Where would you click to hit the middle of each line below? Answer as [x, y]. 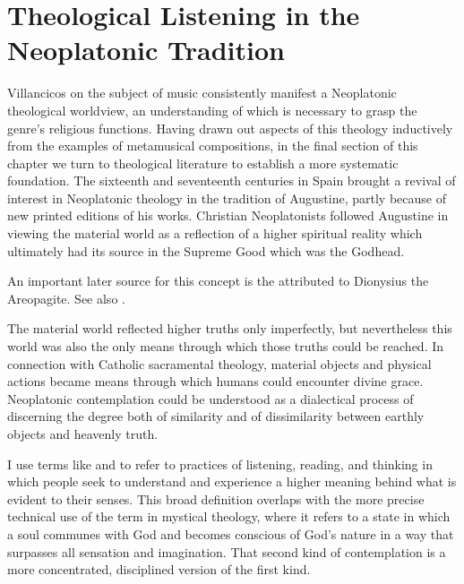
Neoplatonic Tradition [146, 50]
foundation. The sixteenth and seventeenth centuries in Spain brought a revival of [232, 180]
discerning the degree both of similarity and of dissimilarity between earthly [216, 416]
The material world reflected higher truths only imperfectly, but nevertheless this [230, 328]
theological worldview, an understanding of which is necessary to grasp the [212, 110]
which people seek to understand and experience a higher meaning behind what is [232, 481]
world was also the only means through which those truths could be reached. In [226, 346]
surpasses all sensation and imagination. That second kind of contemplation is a [227, 551]
